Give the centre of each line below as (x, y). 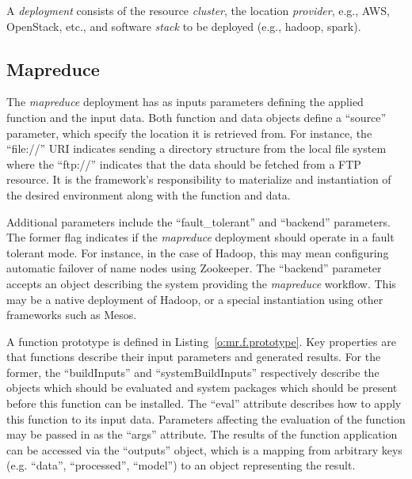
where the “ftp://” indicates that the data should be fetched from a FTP (184, 163)
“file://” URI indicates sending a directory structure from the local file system (196, 148)
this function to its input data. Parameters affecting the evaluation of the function (206, 418)
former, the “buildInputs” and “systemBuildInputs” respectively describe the (193, 372)
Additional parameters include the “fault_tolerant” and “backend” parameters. (198, 221)
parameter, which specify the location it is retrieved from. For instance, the (189, 133)
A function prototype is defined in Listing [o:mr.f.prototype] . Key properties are (201, 341)
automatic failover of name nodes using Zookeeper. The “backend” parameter (194, 268)
